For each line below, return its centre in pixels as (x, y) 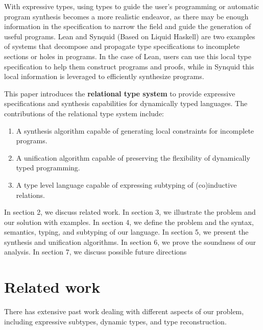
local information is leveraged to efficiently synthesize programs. (104, 76)
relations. (30, 195)
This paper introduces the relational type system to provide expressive (120, 93)
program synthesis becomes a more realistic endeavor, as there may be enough (126, 16)
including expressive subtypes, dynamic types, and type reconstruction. (115, 321)
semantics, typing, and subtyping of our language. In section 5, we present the (126, 232)
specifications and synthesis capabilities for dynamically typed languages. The (126, 103)
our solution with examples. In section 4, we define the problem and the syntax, (129, 222)
